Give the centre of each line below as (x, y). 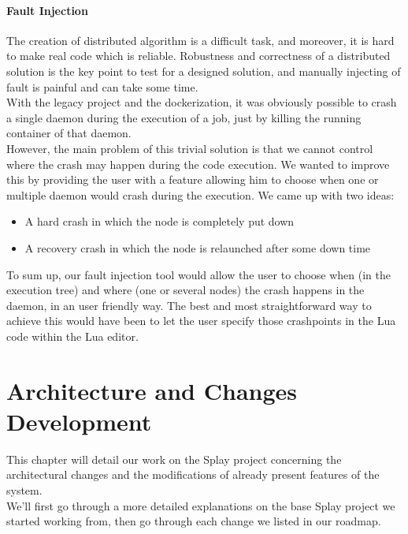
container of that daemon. (69, 133)
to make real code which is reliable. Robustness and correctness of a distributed (198, 56)
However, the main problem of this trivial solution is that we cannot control (190, 148)
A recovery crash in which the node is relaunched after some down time (198, 247)
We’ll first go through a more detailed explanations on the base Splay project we (201, 505)
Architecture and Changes (152, 390)
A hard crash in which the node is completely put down (159, 221)
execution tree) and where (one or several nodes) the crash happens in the (185, 290)
